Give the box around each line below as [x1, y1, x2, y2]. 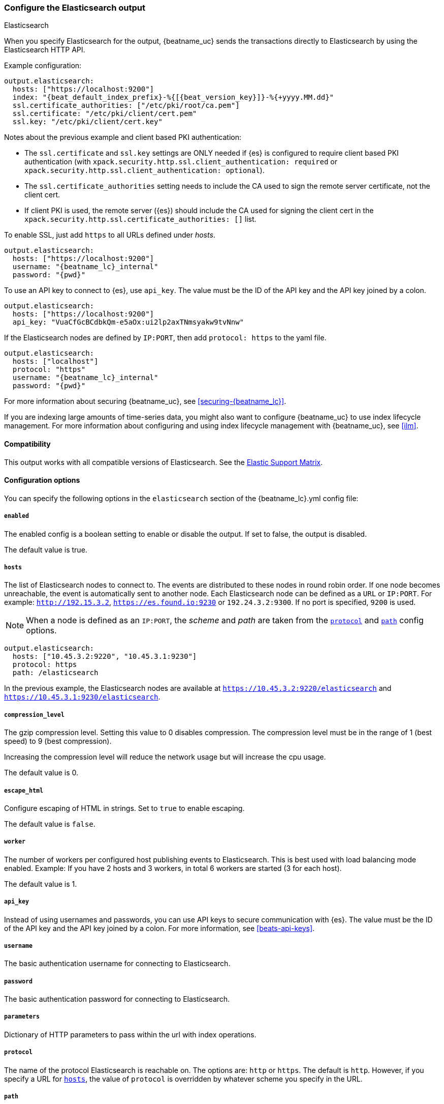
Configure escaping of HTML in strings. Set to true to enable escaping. [4, 803, 245, 812]
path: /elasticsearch [12, 669, 99, 677]
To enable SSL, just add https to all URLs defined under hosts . [4, 230, 215, 240]
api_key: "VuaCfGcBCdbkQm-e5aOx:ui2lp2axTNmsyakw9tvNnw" [12, 318, 244, 327]
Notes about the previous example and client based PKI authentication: [4, 133, 242, 142]
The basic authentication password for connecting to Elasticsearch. [4, 995, 230, 1004]
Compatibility [4, 439, 51, 448]
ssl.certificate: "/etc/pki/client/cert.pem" [12, 109, 197, 118]
